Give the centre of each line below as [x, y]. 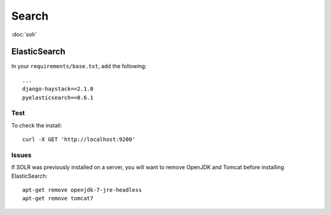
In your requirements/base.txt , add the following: [79, 66]
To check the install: [37, 125]
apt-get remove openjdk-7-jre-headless [82, 190]
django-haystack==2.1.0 [58, 89]
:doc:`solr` [24, 34]
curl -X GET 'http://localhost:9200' [79, 140]
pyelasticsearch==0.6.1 [58, 97]
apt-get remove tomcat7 [58, 198]
